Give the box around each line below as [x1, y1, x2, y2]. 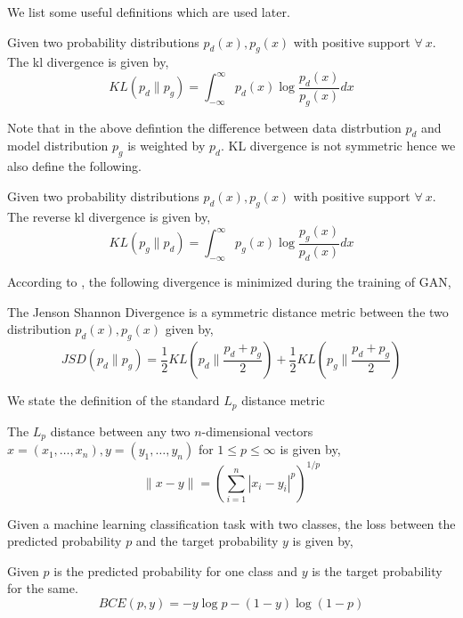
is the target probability [312, 561, 443, 580]
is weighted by [127, 136, 206, 155]
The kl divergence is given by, [7, 53, 169, 71]
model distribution [7, 136, 109, 155]
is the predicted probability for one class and [53, 561, 298, 580]
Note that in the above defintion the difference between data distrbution [7, 118, 402, 136]
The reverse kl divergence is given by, [7, 207, 211, 225]
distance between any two [50, 421, 191, 440]
